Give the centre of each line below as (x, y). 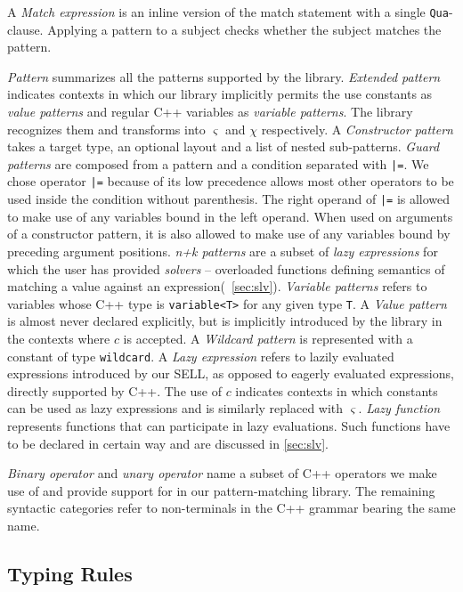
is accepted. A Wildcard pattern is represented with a (268, 338)
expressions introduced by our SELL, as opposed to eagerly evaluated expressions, (231, 373)
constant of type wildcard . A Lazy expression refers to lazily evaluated (201, 356)
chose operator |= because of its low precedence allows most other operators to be (231, 181)
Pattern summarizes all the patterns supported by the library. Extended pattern (224, 76)
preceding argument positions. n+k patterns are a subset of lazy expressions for (223, 251)
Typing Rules (70, 573)
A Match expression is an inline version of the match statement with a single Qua (228, 12)
